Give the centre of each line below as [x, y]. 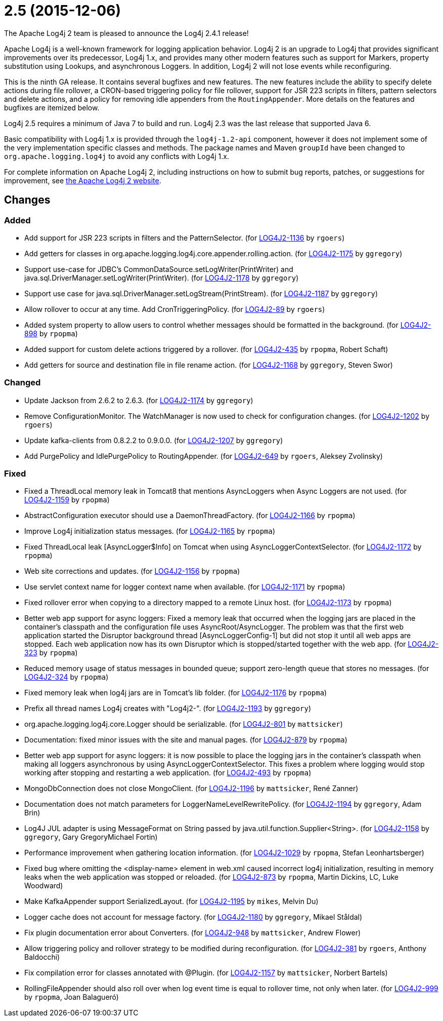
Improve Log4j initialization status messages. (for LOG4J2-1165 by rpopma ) [150, 531]
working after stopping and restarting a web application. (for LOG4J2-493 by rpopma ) [168, 773]
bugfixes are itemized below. [52, 107]
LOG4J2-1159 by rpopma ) [67, 500]
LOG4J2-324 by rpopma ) [67, 677]
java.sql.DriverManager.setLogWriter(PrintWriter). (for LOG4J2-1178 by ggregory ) [162, 278]
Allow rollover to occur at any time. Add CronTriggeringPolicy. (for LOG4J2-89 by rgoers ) [175, 309]
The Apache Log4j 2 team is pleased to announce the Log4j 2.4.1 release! [126, 33]
